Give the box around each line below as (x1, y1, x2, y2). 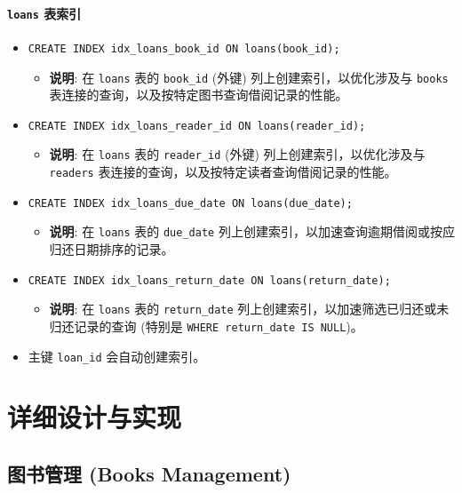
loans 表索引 (7, 4, 82, 22)
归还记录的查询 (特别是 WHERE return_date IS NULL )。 (49, 316, 363, 335)
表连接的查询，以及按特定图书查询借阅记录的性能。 (49, 85, 348, 104)
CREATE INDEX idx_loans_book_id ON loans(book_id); (28, 42, 340, 55)
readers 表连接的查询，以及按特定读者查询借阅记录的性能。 (49, 163, 397, 181)
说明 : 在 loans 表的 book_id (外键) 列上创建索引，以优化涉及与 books (49, 68, 449, 86)
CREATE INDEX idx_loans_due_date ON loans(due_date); (28, 196, 353, 210)
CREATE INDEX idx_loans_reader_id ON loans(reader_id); (28, 119, 366, 132)
